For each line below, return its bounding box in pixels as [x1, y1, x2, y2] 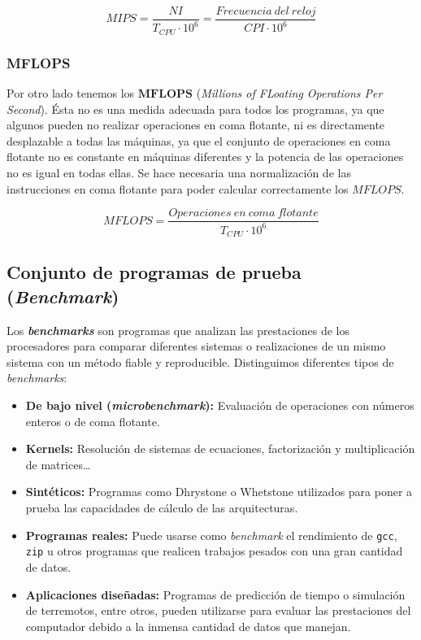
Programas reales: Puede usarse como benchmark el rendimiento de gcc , [25, 526, 397, 543]
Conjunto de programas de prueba [7, 259, 302, 285]
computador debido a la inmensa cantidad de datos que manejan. [25, 617, 351, 634]
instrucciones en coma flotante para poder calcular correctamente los [7, 180, 349, 197]
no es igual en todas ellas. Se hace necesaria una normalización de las [7, 164, 351, 181]
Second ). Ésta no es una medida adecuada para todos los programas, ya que [7, 100, 384, 117]
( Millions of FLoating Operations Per [196, 85, 383, 102]
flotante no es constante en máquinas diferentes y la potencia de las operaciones [7, 148, 404, 165]
